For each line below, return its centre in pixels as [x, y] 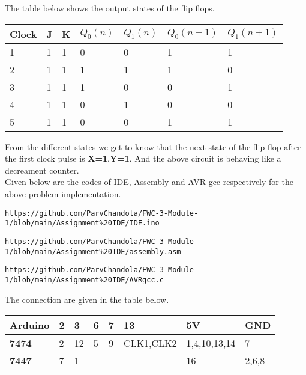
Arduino [30, 325]
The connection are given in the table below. [87, 299]
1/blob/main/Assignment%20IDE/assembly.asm [93, 252]
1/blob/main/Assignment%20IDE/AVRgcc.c [84, 280]
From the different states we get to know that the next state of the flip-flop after [153, 146]
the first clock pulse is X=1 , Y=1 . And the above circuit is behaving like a [143, 158]
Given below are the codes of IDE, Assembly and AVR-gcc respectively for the [149, 182]
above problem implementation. [63, 193]
